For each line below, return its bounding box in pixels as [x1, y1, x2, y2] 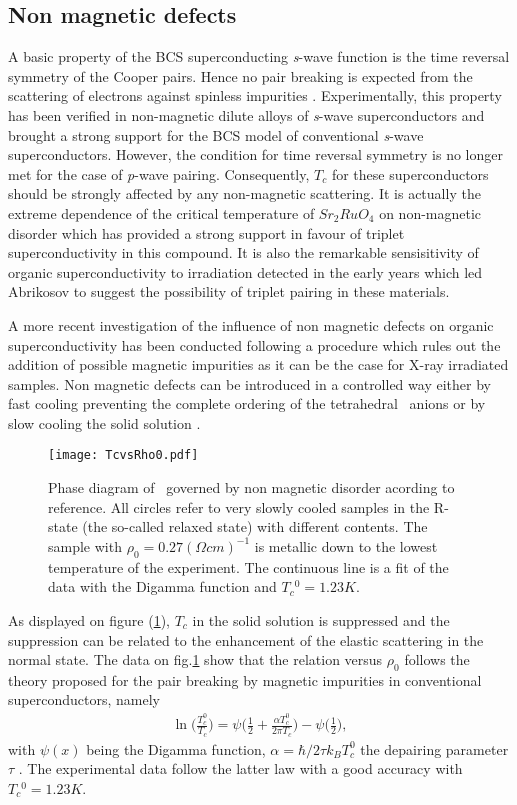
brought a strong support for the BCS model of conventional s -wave [8, 124, 424, 145]
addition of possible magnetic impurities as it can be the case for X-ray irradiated [8, 354, 509, 375]
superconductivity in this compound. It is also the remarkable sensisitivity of [8, 242, 479, 263]
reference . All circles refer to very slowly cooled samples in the [48, 496, 430, 517]
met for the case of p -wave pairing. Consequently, [8, 163, 310, 184]
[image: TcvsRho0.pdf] [48, 448, 199, 463]
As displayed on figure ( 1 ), [8, 609, 170, 630]
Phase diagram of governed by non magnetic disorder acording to [48, 477, 455, 498]
